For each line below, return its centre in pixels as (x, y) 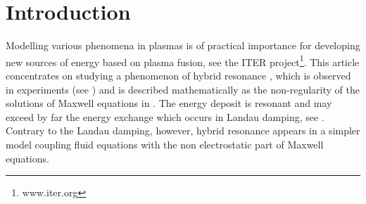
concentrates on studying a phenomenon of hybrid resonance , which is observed (178, 75)
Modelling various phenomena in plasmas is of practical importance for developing (183, 45)
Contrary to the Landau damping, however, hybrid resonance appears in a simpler (183, 130)
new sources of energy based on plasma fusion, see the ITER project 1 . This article (183, 60)
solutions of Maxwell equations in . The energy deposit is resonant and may (169, 103)
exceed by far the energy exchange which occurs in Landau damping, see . (165, 116)
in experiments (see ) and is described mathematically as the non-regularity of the (183, 89)
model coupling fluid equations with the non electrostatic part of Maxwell (165, 144)
